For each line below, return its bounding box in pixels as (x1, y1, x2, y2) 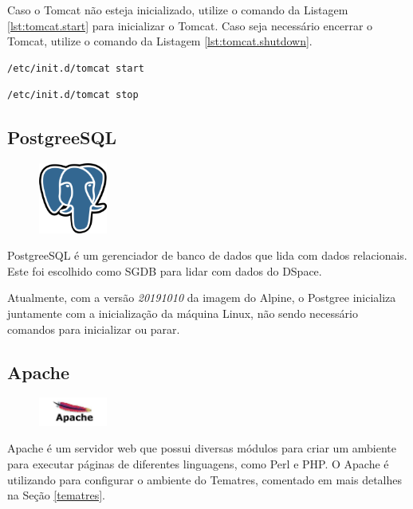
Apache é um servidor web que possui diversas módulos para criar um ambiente (7, 440, 396, 456)
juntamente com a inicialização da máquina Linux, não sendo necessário (7, 305, 358, 322)
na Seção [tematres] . (7, 487, 106, 503)
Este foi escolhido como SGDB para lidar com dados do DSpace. (7, 262, 322, 279)
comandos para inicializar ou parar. (7, 320, 180, 337)
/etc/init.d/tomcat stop (7, 89, 139, 101)
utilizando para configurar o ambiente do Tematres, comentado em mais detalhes (7, 471, 403, 487)
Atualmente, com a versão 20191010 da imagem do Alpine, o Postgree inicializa (7, 289, 396, 306)
